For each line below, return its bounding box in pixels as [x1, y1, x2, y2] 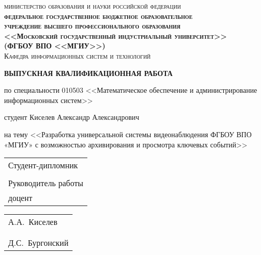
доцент [8, 192, 33, 204]
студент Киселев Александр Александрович [4, 112, 139, 122]
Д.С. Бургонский [8, 237, 68, 249]
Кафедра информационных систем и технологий [4, 50, 151, 61]
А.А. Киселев [8, 216, 58, 228]
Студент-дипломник [8, 159, 78, 171]
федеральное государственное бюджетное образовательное [4, 10, 193, 21]
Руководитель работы [8, 177, 84, 189]
